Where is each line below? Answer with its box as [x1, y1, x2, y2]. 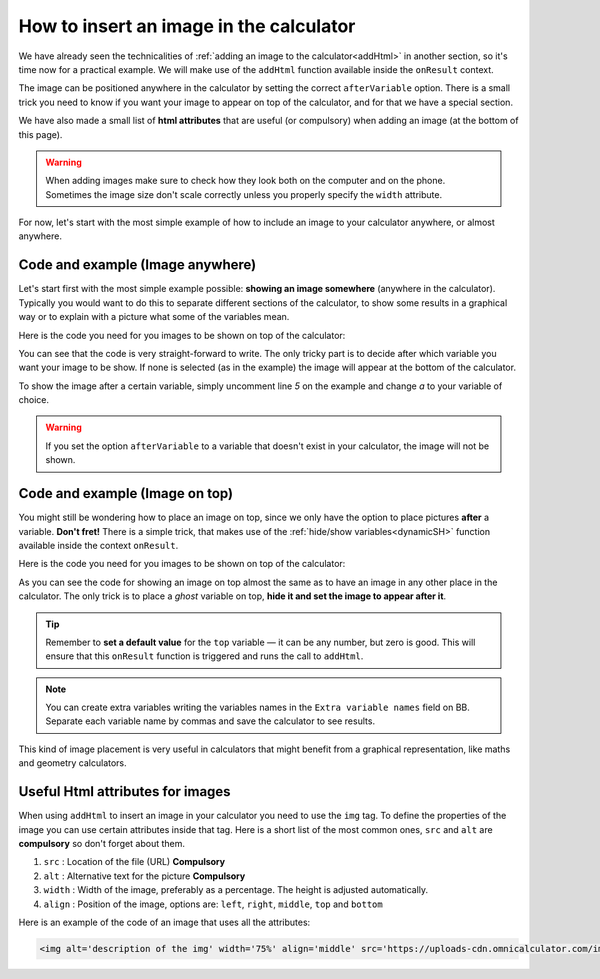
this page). [18, 128, 63, 140]
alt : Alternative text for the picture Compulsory [43, 870, 246, 882]
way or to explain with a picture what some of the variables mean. [18, 311, 290, 323]
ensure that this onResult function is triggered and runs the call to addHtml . [45, 650, 364, 662]
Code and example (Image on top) [18, 485, 234, 502]
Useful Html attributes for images [18, 783, 231, 800]
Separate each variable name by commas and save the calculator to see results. [45, 715, 375, 727]
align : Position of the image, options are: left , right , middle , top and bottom [43, 898, 384, 910]
